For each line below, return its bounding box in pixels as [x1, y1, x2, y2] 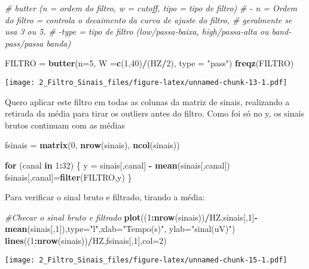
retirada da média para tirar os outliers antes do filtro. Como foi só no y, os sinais [5, 107, 304, 120]
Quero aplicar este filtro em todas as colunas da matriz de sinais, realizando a [5, 95, 290, 108]
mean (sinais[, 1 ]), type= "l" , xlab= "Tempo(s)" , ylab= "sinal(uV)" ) [5, 222, 235, 235]
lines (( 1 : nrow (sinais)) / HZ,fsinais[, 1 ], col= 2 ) [5, 234, 167, 246]
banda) [46, 36, 71, 49]
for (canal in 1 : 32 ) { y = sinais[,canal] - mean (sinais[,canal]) [5, 159, 230, 171]
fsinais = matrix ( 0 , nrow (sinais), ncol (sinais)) [5, 139, 180, 151]
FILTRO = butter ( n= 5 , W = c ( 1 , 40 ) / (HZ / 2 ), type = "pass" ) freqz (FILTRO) [5, 57, 294, 69]
